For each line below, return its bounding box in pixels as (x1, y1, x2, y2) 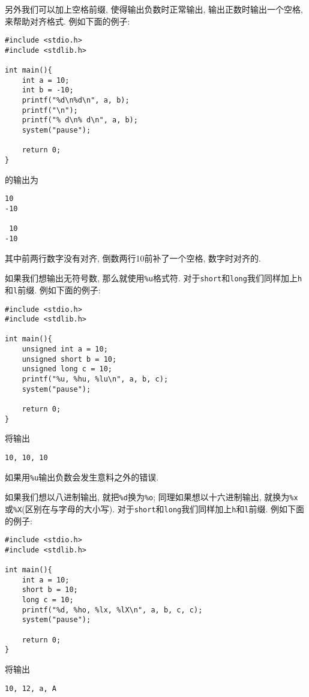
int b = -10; (22, 86, 74, 95)
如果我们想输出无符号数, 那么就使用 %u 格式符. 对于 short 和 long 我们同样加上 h (5, 272, 302, 284)
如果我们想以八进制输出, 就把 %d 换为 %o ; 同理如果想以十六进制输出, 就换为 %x (5, 491, 298, 503)
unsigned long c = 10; (22, 365, 112, 374)
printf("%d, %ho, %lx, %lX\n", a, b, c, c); (22, 605, 203, 614)
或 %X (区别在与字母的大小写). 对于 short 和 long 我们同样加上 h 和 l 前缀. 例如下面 (5, 502, 305, 515)
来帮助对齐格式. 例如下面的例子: (5, 14, 130, 27)
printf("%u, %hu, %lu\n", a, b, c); (22, 375, 169, 384)
